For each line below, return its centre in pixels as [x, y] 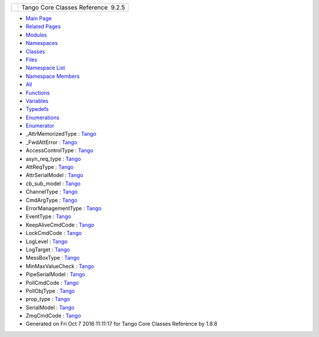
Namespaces [42, 43]
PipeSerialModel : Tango [56, 274]
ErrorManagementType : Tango [64, 208]
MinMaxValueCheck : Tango [60, 266]
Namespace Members [53, 76]
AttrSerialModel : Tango [55, 175]
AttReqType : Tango [50, 167]
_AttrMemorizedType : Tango [61, 134]
